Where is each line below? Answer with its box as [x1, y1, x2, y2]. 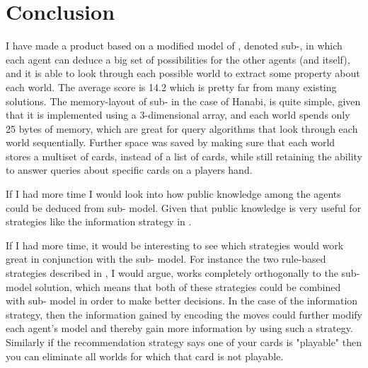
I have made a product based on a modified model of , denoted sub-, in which [6, 38, 343, 53]
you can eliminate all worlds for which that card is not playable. [6, 348, 284, 363]
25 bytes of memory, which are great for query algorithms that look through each [6, 121, 358, 136]
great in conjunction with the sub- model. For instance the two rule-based [6, 251, 326, 266]
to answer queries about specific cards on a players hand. [6, 162, 253, 177]
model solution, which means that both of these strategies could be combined [6, 279, 341, 294]
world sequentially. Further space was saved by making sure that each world [6, 135, 335, 150]
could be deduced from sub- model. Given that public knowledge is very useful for [6, 200, 362, 215]
